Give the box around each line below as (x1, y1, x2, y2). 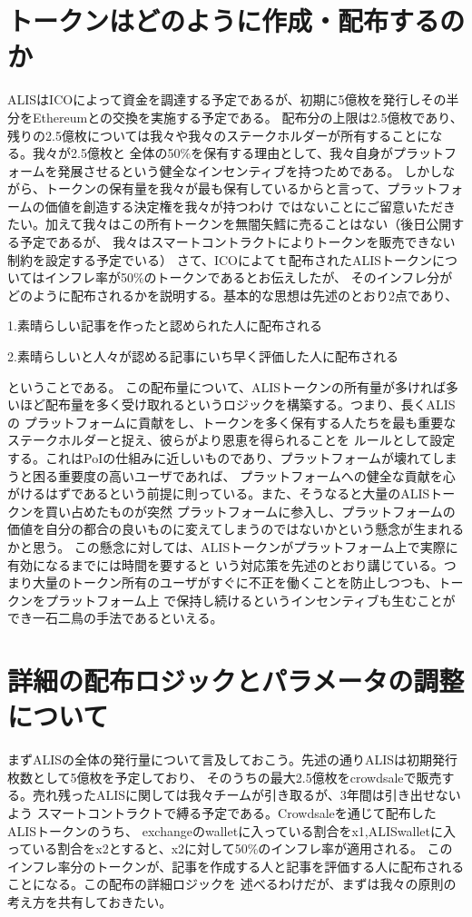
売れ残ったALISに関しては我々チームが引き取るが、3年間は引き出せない (32, 785, 461, 804)
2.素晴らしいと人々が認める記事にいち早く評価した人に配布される (7, 347, 398, 366)
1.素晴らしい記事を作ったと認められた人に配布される (7, 316, 322, 335)
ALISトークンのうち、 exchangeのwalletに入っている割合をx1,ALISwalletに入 (7, 821, 456, 840)
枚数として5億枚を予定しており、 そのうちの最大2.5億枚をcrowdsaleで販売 (7, 767, 442, 786)
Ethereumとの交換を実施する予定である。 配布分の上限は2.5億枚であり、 (32, 107, 463, 126)
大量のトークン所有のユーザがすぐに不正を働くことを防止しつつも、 (32, 573, 438, 592)
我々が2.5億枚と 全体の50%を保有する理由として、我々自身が (32, 143, 394, 163)
